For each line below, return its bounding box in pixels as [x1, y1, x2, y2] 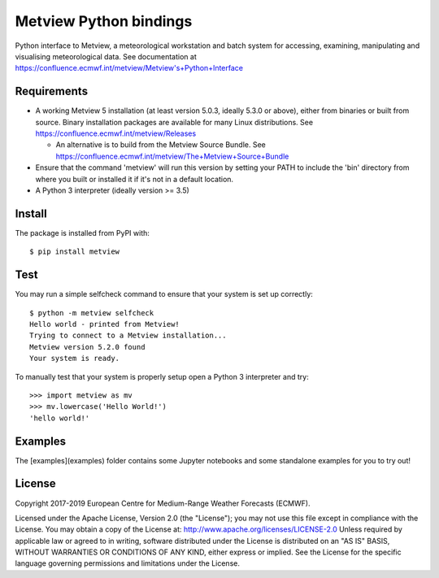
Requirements [15, 85, 89, 98]
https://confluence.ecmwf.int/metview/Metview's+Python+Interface [15, 63, 244, 73]
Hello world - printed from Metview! [29, 319, 180, 328]
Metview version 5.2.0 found [29, 342, 146, 351]
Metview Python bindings [15, 12, 193, 30]
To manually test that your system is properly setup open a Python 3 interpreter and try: [15, 372, 309, 381]
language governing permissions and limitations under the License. [15, 558, 240, 568]
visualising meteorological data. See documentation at [15, 51, 197, 61]
